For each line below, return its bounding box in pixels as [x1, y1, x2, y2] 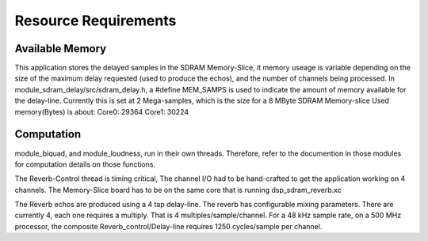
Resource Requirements [14, 12, 177, 29]
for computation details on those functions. [14, 159, 156, 169]
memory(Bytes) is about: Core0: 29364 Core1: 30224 [14, 107, 189, 116]
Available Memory [14, 42, 107, 55]
